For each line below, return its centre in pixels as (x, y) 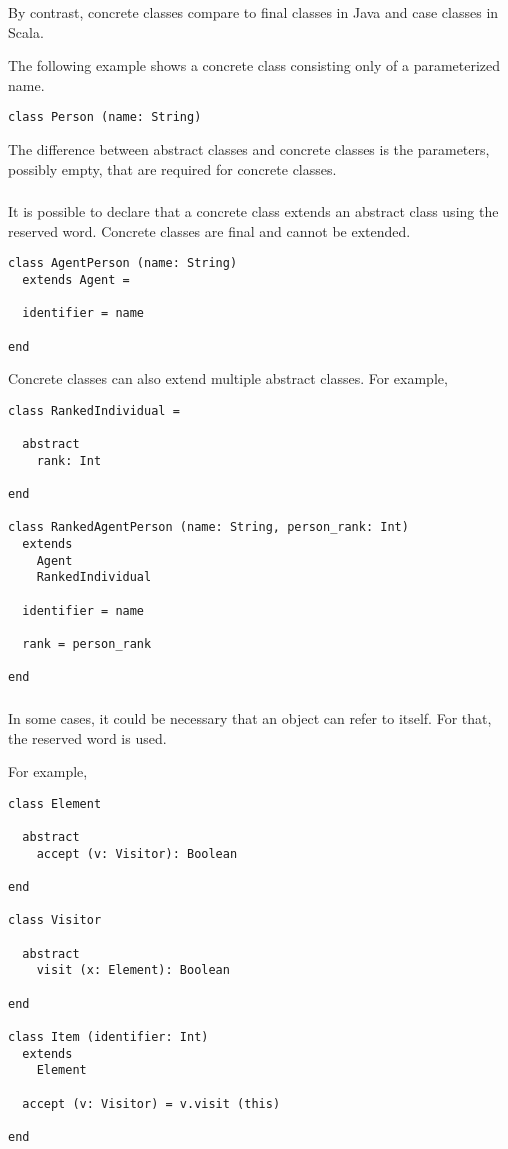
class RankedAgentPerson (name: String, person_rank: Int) (208, 527)
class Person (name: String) (105, 117)
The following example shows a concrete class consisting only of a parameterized (254, 65)
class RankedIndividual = (94, 410)
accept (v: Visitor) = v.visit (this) (151, 1103)
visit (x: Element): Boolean (133, 970)
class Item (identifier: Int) (108, 1036)
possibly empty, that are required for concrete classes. (172, 168)
